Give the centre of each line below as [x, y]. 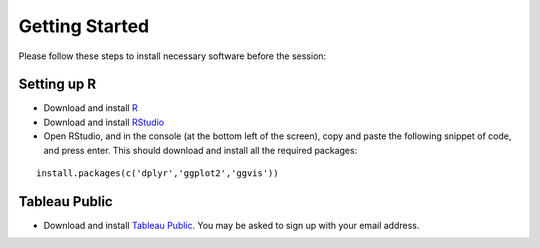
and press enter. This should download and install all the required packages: [200, 150]
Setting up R [57, 84]
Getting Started [84, 26]
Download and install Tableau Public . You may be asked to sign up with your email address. [231, 225]
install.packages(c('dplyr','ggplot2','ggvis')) [157, 173]
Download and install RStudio [104, 122]
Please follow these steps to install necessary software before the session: [172, 56]
